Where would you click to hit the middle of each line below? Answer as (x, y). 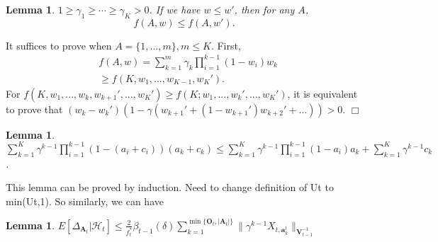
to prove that (34, 109)
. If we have (175, 9)
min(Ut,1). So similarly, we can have (85, 201)
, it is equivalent (322, 93)
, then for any (264, 9)
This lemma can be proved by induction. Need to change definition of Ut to (170, 187)
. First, (226, 45)
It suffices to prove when (59, 45)
